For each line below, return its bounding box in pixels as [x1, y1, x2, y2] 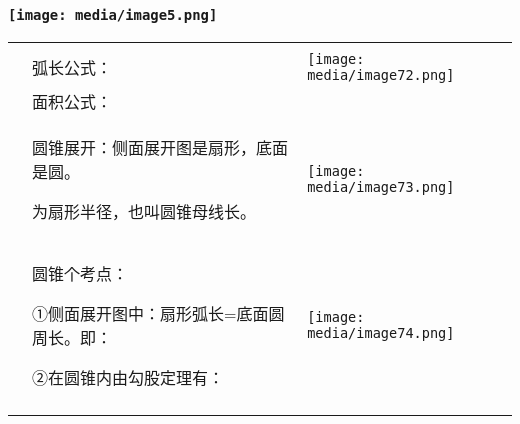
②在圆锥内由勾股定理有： [32, 365, 225, 389]
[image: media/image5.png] [8, 6, 218, 23]
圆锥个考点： [32, 261, 129, 285]
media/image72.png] [307, 66, 455, 83]
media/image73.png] [307, 178, 455, 195]
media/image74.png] [307, 324, 455, 341]
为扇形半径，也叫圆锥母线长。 [32, 199, 257, 223]
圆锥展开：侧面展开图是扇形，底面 [32, 135, 289, 159]
